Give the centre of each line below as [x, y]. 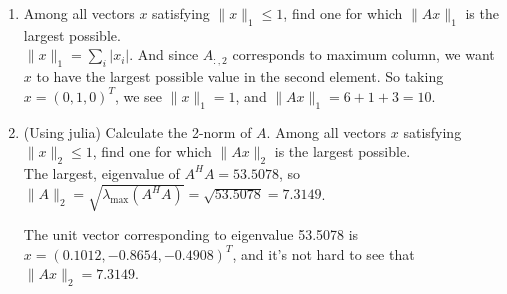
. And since [164, 54]
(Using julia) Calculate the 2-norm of [137, 131]
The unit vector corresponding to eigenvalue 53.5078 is [191, 234]
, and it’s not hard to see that [323, 253]
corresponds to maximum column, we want [363, 54]
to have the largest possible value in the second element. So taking [240, 76]
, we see [138, 95]
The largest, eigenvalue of [101, 172]
